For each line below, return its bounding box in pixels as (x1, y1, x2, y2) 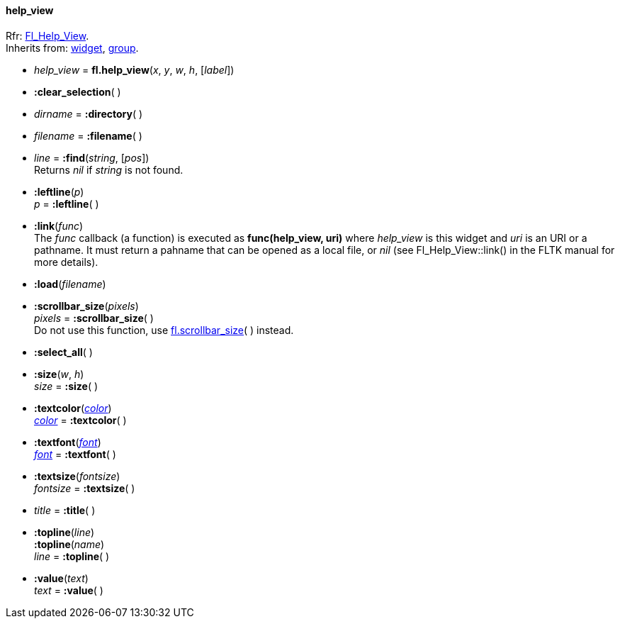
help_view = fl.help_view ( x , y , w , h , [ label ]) (34, 63, 235, 76)
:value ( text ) (34, 572, 89, 584)
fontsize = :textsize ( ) (34, 481, 135, 494)
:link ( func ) (34, 219, 84, 232)
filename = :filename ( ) (34, 129, 142, 142)
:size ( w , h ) (34, 367, 84, 380)
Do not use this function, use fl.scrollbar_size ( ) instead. (34, 323, 294, 336)
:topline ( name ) (34, 537, 105, 550)
